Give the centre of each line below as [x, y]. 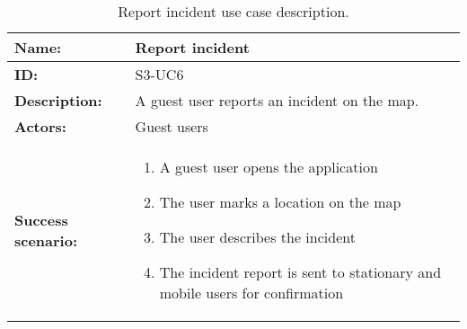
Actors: [40, 126]
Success [41, 219]
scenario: [46, 240]
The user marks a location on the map [280, 202]
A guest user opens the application [269, 167]
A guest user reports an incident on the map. [277, 100]
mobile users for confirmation [251, 293]
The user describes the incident [257, 237]
